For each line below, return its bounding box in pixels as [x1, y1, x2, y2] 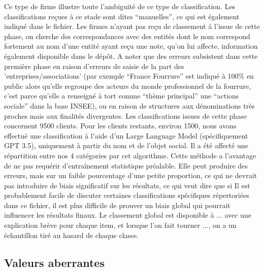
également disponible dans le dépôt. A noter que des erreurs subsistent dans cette [4, 50, 258, 61]
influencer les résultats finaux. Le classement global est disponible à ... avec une [4, 210, 251, 220]
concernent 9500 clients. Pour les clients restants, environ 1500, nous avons [4, 120, 237, 131]
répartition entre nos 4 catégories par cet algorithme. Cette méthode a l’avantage [4, 150, 256, 160]
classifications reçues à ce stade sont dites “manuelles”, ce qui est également [4, 11, 240, 21]
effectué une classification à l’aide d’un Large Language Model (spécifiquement [4, 130, 248, 141]
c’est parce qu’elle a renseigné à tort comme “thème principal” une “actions [4, 90, 239, 101]
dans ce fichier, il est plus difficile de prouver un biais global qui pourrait [4, 199, 230, 210]
